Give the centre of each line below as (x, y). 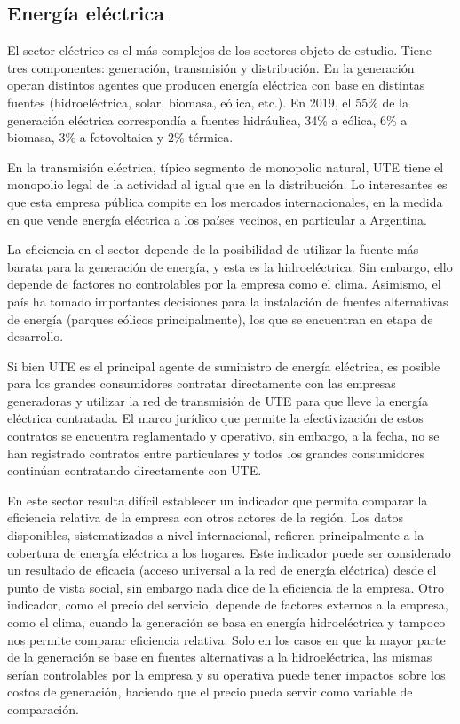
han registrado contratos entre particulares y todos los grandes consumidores (216, 453)
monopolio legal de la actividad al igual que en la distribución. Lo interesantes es (227, 184)
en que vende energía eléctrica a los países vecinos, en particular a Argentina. (217, 219)
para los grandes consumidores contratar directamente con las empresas (202, 383)
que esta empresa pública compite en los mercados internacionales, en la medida (225, 201)
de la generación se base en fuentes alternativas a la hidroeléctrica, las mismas (220, 657)
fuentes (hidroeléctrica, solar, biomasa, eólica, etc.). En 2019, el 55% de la (208, 102)
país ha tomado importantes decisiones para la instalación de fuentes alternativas (228, 301)
